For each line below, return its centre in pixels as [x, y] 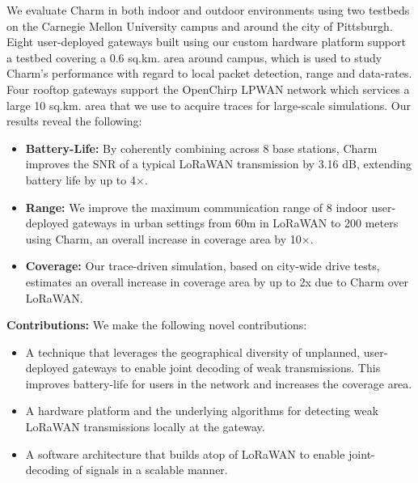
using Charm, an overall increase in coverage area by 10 [163, 238]
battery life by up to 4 [80, 179]
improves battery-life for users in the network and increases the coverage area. [219, 383]
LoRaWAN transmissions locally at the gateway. [145, 427]
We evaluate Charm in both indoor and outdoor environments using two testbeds [208, 10]
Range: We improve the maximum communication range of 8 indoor [196, 207]
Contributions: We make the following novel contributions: [157, 325]
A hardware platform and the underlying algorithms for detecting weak [202, 411]
